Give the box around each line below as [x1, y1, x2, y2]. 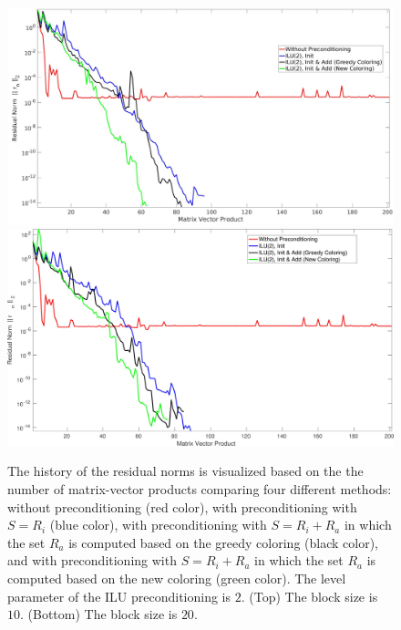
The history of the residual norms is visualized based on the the [7, 461, 364, 480]
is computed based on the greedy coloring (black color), [68, 532, 378, 552]
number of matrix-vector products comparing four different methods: [7, 479, 392, 498]
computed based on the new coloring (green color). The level [7, 568, 346, 587]
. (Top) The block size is [241, 586, 378, 605]
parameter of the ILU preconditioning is [7, 586, 231, 605]
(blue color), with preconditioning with [49, 515, 267, 534]
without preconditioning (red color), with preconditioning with [7, 497, 357, 516]
